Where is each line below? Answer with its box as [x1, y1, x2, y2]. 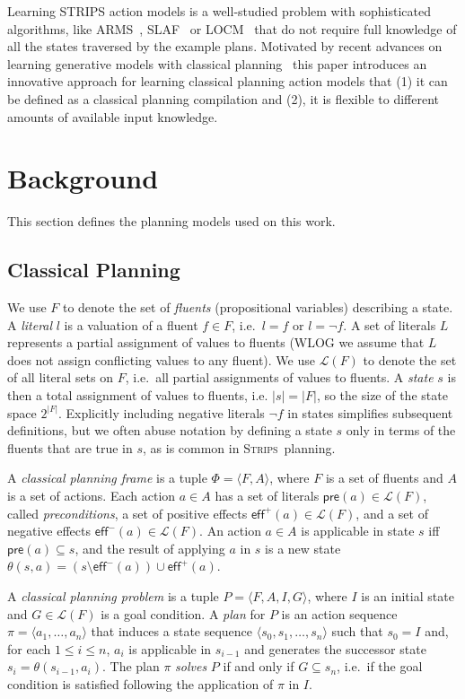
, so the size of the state [316, 386, 448, 405]
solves [175, 657, 207, 676]
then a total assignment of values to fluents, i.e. [7, 386, 268, 405]
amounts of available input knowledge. [7, 107, 218, 126]
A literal [7, 315, 53, 334]
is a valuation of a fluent [64, 315, 198, 334]
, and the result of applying [75, 538, 225, 557]
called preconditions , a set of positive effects [7, 503, 248, 522]
